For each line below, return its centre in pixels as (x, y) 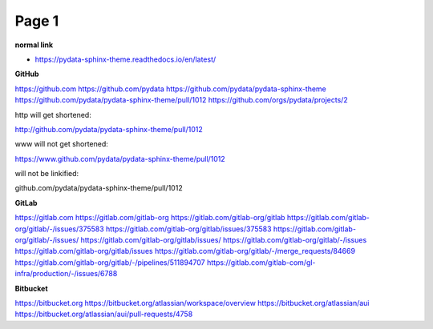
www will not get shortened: (61, 144)
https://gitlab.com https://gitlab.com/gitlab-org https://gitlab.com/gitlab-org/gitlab (150, 218)
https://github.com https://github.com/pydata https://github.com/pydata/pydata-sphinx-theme (170, 89)
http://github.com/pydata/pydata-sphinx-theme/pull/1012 (109, 129)
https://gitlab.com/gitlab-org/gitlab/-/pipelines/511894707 (110, 262)
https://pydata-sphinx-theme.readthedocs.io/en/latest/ (125, 59)
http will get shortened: (53, 114)
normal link (34, 45)
